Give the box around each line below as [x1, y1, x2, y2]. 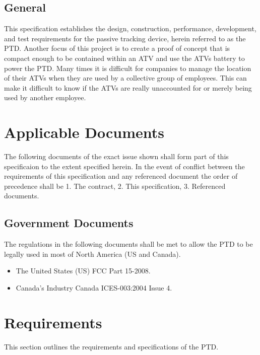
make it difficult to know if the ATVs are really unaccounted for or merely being [4, 82, 252, 93]
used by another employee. [4, 92, 86, 103]
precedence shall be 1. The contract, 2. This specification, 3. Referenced [4, 180, 226, 191]
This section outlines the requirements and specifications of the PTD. [4, 341, 219, 351]
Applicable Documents [4, 122, 164, 143]
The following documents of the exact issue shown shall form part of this [4, 151, 229, 162]
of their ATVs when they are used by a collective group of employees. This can [4, 73, 247, 83]
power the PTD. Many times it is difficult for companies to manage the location [4, 62, 251, 73]
